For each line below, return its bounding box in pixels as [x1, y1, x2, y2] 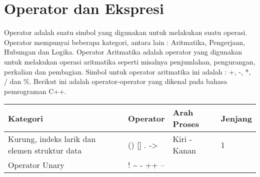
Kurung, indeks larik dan [8, 133, 96, 145]
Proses [172, 118, 199, 130]
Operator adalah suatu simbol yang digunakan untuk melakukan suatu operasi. [4, 27, 247, 37]
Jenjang [220, 112, 252, 124]
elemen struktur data [8, 144, 82, 156]
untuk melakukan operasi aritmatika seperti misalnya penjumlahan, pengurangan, [4, 56, 255, 66]
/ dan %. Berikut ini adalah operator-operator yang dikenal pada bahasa [4, 76, 227, 86]
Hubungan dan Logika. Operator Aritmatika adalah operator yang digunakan [4, 46, 242, 57]
